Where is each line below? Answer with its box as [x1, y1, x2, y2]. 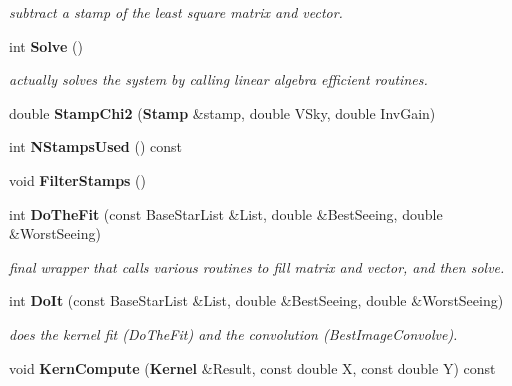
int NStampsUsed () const [9, 136, 183, 157]
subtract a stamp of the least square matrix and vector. [9, 2, 343, 22]
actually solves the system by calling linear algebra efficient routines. [9, 69, 428, 90]
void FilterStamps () [9, 169, 146, 190]
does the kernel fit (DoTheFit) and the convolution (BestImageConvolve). [9, 323, 458, 344]
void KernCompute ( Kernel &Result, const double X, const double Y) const [9, 357, 496, 378]
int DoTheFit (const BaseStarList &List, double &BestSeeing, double [9, 203, 443, 224]
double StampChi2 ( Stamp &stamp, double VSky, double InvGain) [9, 102, 436, 123]
